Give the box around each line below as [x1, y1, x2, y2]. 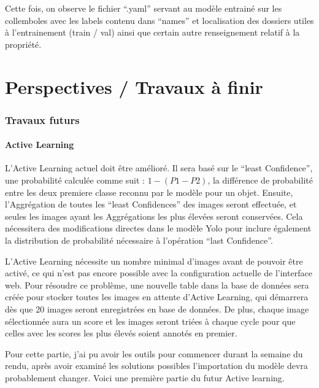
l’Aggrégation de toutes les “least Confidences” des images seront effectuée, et [5, 198, 297, 211]
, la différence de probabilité [207, 173, 313, 186]
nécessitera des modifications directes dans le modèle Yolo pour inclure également [5, 222, 312, 235]
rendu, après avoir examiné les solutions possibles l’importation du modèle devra [5, 359, 308, 372]
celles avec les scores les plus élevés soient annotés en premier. [5, 327, 237, 340]
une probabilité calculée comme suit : [5, 173, 145, 186]
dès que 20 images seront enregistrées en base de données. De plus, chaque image [5, 302, 309, 315]
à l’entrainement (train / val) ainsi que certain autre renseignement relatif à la [5, 26, 300, 39]
